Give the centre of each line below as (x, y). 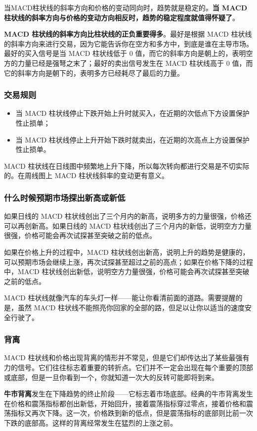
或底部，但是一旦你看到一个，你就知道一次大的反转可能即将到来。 (111, 377)
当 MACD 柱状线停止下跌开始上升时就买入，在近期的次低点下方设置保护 (132, 113)
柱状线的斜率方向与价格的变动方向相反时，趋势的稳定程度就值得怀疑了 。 (122, 17)
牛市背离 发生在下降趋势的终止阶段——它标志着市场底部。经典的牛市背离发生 (128, 394)
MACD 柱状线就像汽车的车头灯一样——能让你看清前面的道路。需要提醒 (120, 298)
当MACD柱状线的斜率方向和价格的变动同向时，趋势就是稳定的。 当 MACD (126, 7)
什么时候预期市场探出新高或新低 (65, 197)
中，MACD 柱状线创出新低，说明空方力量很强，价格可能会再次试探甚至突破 (127, 271)
